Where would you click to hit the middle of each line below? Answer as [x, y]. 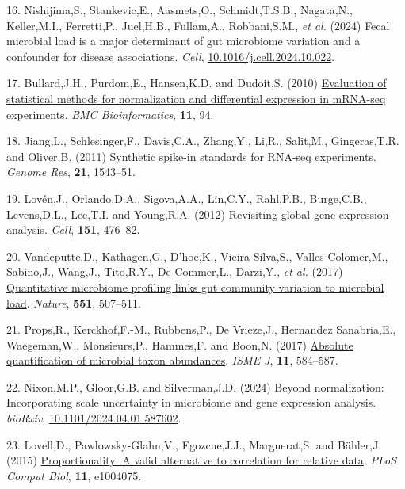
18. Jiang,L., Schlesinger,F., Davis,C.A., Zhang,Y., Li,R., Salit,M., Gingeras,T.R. [203, 141]
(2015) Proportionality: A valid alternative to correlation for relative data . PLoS [202, 460]
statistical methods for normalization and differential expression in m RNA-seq [196, 98]
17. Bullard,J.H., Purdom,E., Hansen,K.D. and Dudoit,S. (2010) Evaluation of [197, 83]
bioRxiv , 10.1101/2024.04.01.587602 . [94, 418]
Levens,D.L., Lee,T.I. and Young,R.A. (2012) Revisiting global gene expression [198, 214]
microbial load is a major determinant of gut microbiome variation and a [183, 41]
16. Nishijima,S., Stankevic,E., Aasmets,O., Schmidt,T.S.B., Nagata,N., [180, 10]
